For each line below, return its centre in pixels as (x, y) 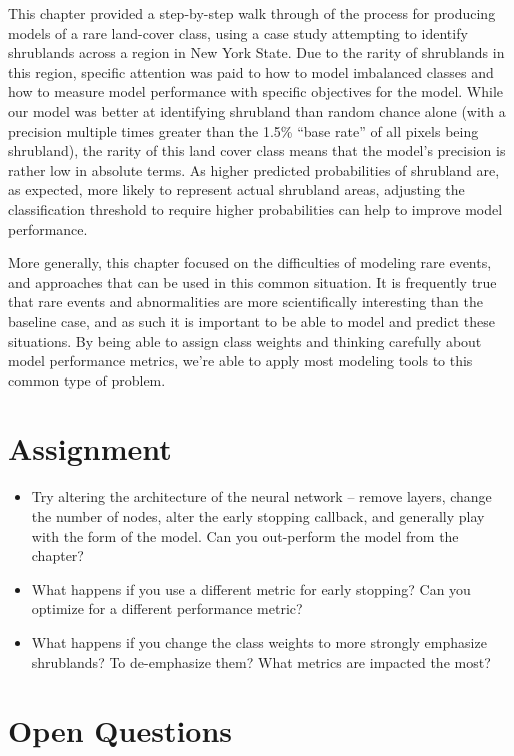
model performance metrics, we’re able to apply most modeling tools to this (240, 360)
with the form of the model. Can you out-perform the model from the (245, 535)
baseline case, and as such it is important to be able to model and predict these (252, 320)
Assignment (90, 448)
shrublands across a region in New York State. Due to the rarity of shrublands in (256, 52)
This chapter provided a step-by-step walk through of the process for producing (252, 13)
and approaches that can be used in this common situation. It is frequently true (252, 281)
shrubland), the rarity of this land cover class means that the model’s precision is (257, 150)
